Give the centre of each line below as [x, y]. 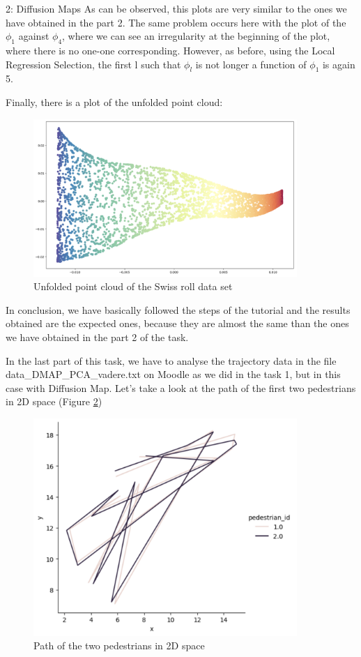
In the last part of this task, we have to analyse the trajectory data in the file [171, 360]
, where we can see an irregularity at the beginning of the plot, [196, 36]
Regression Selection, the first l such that [93, 64]
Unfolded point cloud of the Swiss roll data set [133, 286]
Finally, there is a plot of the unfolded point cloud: [114, 101]
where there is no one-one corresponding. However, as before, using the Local [170, 50]
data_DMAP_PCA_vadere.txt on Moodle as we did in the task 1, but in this [173, 374]
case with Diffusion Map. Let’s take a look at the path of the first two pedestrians [181, 387]
